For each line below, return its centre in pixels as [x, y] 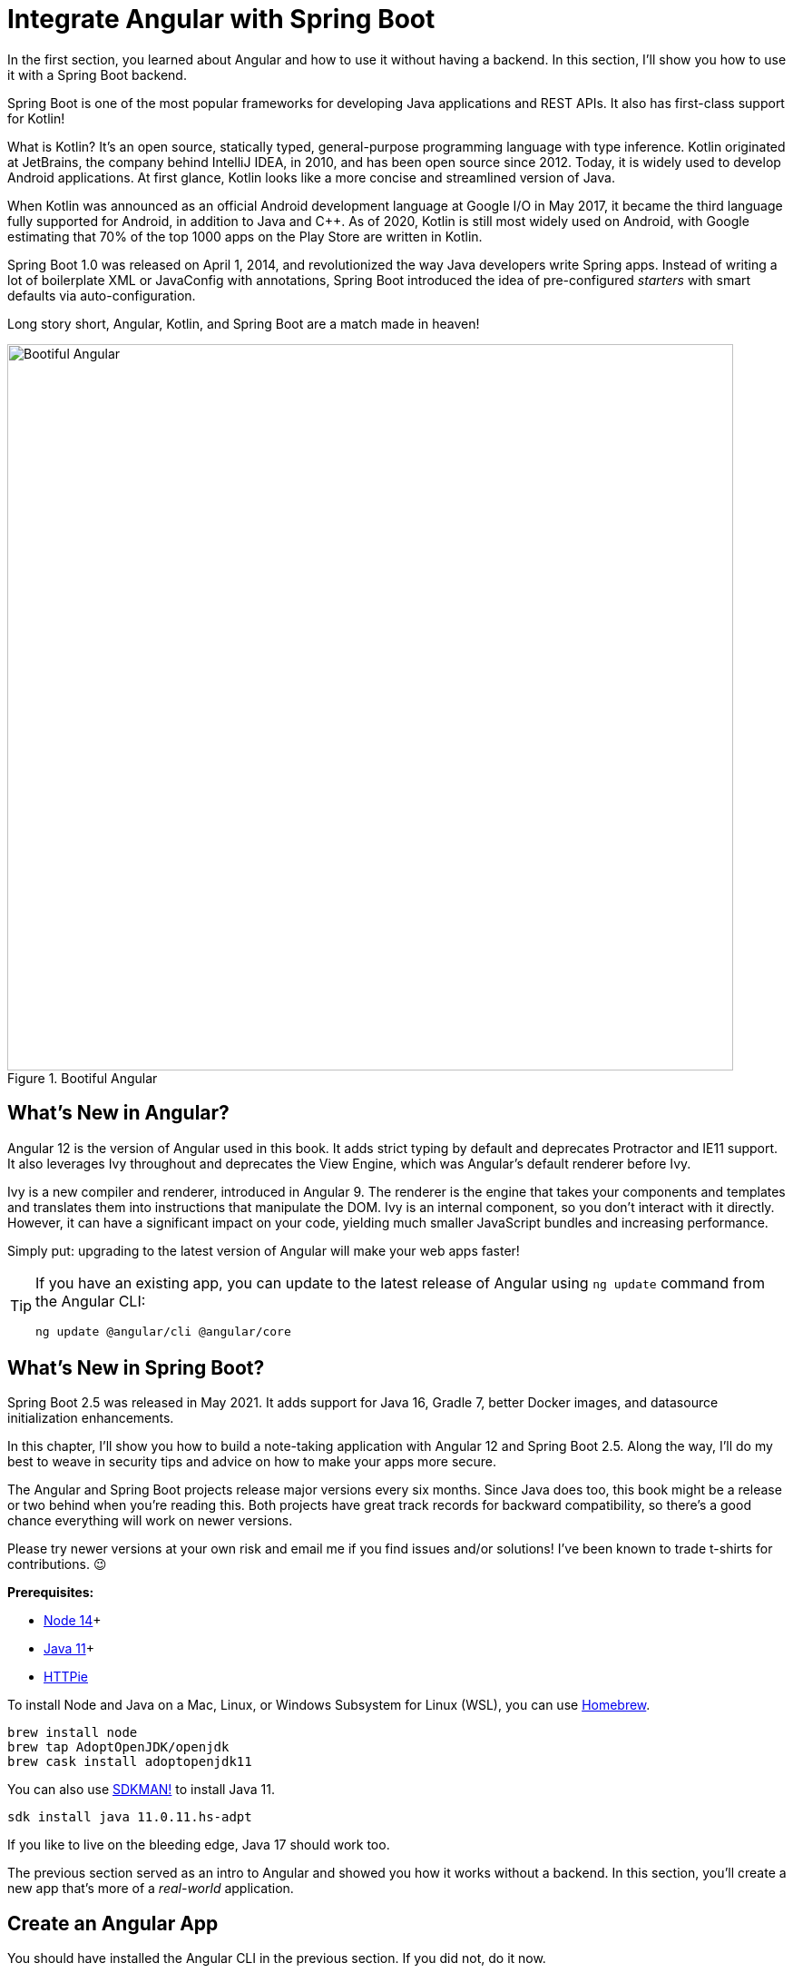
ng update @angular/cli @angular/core [163, 1331]
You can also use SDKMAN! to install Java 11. [142, 1790]
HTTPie [66, 1677]
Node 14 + [73, 1621]
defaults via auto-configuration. [102, 295]
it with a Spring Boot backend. [97, 74]
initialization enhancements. [91, 1418]
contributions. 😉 [57, 1564]
